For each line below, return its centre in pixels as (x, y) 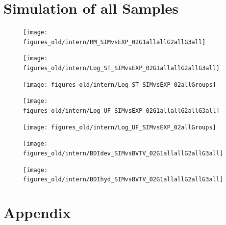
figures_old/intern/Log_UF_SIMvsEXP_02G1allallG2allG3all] (121, 111)
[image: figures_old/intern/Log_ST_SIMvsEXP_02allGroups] (120, 85)
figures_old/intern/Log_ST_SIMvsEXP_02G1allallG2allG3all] (121, 68)
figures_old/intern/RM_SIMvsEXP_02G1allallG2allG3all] (114, 42)
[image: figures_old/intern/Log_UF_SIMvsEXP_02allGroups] (120, 127)
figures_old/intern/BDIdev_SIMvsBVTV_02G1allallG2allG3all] (123, 154)
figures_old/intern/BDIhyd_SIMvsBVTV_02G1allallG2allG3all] (123, 180)
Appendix (37, 212)
